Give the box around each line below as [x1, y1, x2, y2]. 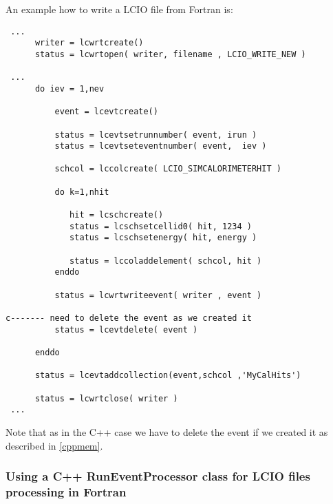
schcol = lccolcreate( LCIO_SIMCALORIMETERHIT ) [54, 164, 281, 174]
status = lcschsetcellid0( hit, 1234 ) [69, 221, 252, 231]
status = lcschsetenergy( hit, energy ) [69, 233, 257, 243]
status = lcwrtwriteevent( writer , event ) [54, 290, 262, 300]
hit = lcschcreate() [69, 210, 164, 220]
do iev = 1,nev [34, 83, 105, 94]
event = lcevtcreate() [54, 107, 158, 117]
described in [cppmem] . [6, 438, 103, 452]
